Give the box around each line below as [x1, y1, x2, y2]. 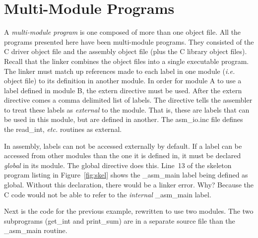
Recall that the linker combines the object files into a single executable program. [4, 56, 249, 66]
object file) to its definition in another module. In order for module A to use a [4, 75, 242, 86]
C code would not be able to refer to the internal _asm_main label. [4, 189, 211, 199]
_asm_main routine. [4, 225, 67, 236]
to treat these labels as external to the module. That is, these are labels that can [4, 104, 250, 115]
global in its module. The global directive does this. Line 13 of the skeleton [4, 160, 232, 170]
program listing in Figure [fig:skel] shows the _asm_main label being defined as [4, 170, 248, 180]
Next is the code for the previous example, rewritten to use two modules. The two [4, 206, 254, 216]
